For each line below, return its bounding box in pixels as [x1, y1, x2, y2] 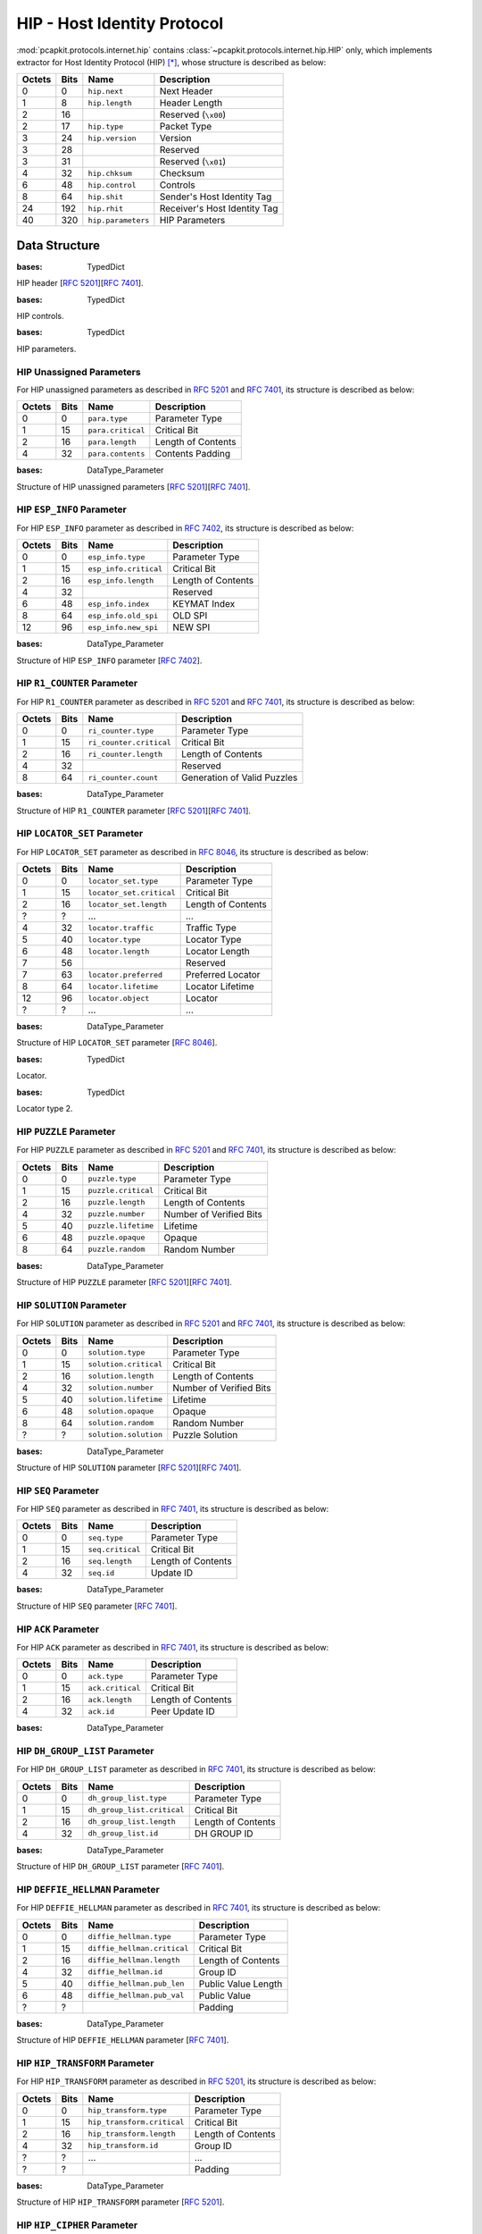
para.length [87, 437, 137, 447]
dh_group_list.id [87, 1828, 159, 1838]
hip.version [87, 133, 137, 143]
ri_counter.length [87, 749, 163, 759]
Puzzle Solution [172, 1428, 238, 1440]
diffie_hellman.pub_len [87, 1979, 185, 1988]
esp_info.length [87, 575, 154, 585]
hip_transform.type [87, 2105, 167, 2115]
